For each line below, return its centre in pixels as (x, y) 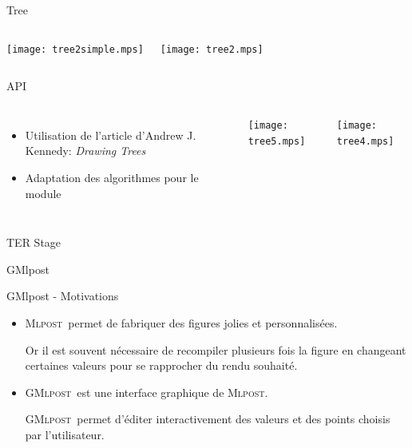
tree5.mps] (277, 141)
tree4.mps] (365, 141)
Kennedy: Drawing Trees (85, 151)
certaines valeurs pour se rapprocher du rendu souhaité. (161, 365)
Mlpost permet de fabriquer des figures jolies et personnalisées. (181, 323)
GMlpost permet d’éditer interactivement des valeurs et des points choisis (208, 419)
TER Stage (34, 242)
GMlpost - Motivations (63, 296)
